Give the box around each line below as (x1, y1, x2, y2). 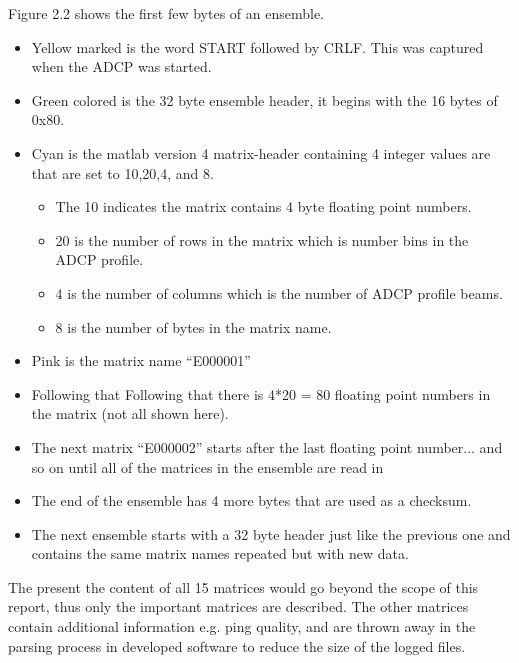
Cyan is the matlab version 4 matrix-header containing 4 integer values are (31, 142, 491, 163)
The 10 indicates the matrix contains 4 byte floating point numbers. (55, 196, 472, 217)
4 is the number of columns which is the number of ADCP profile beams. (55, 282, 503, 303)
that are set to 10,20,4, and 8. (31, 162, 214, 183)
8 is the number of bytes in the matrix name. (55, 316, 332, 337)
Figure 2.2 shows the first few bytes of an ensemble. (8, 3, 325, 23)
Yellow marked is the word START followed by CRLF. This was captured (31, 36, 484, 57)
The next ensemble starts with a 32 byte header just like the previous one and (31, 523, 511, 544)
